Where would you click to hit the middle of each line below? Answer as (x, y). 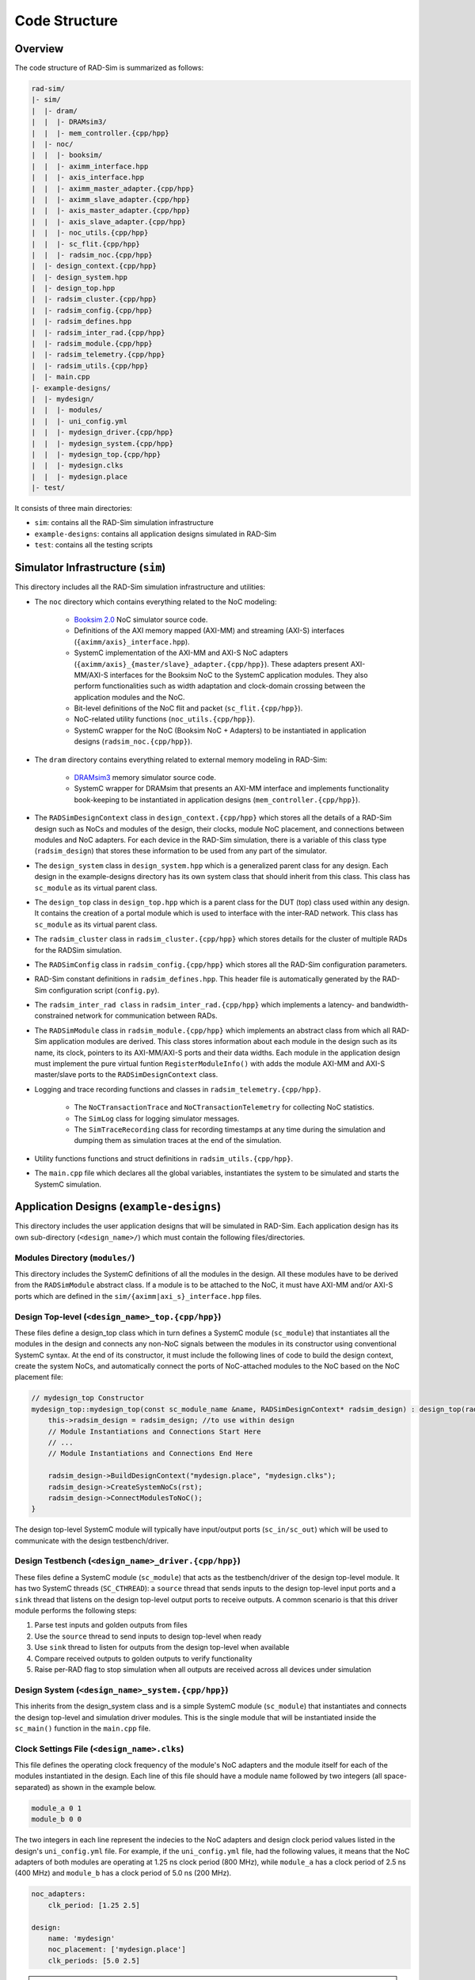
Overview (39, 49)
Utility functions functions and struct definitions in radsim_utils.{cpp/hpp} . (163, 1158)
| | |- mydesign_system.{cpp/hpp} (103, 443)
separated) (32, 1787)
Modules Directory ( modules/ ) (75, 1258)
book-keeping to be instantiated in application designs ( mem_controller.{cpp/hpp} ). (217, 799)
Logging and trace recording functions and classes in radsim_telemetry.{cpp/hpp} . (178, 1089)
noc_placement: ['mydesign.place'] (117, 1950)
